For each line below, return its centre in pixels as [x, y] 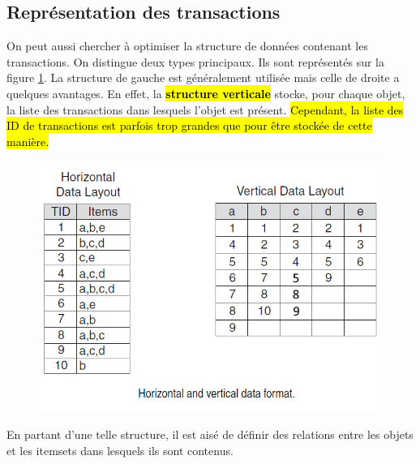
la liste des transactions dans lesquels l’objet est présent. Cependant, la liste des [205, 109]
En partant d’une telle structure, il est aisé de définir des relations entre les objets [210, 434]
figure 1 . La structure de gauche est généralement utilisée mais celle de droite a [203, 77]
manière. [28, 141]
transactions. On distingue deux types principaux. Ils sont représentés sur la [196, 61]
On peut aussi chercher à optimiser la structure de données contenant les [187, 46]
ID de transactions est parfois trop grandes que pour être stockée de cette [189, 125]
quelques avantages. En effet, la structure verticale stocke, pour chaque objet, [206, 93]
